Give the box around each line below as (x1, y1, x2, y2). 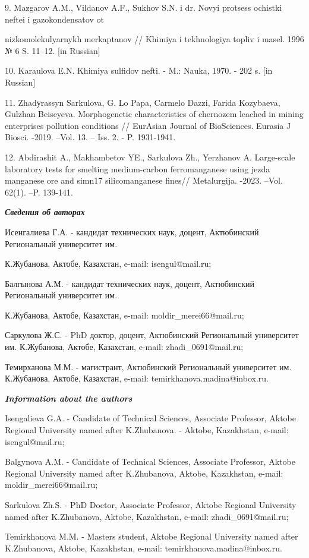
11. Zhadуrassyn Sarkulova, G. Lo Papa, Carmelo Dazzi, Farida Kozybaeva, (5, 96, 280, 108)
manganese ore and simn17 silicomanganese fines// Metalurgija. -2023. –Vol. (5, 174, 283, 187)
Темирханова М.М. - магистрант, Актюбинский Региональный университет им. (5, 360, 292, 373)
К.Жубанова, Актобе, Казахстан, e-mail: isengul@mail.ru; (5, 257, 212, 270)
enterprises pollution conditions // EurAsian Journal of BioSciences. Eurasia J (5, 119, 291, 131)
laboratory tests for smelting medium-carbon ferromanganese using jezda (5, 162, 270, 175)
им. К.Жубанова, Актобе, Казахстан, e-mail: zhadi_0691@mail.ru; (5, 341, 244, 353)
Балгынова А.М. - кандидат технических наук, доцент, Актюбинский (5, 277, 254, 289)
